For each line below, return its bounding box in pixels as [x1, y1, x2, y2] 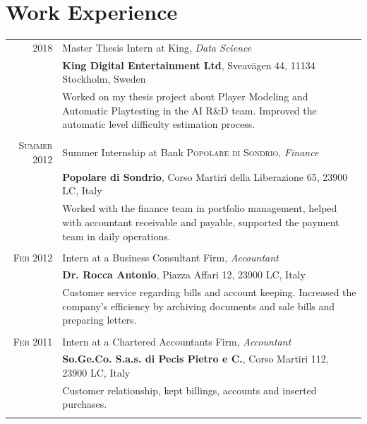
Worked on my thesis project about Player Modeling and [62, 89, 308, 104]
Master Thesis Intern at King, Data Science [62, 40, 252, 54]
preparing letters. [62, 312, 137, 327]
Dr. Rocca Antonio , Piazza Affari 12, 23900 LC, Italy [62, 267, 306, 282]
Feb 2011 [13, 334, 53, 348]
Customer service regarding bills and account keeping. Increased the [62, 285, 356, 300]
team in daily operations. [62, 228, 171, 243]
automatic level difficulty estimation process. [62, 117, 255, 131]
